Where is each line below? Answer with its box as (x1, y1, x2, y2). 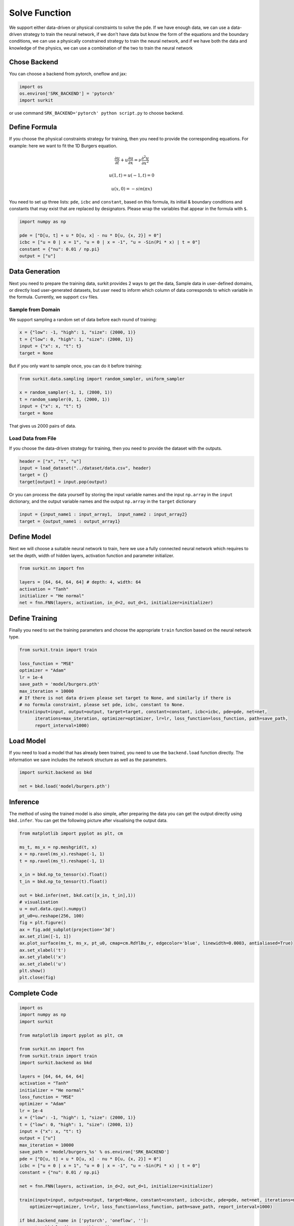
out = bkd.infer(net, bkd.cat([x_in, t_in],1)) (19, 893, 136, 898)
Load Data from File (9, 435, 56, 442)
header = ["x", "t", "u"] (19, 459, 82, 464)
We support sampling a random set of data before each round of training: (9, 316, 157, 322)
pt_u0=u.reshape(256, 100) (19, 913, 84, 919)
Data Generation (9, 267, 60, 276)
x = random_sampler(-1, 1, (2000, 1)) (19, 390, 113, 395)
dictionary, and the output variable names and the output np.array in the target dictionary (9, 498, 196, 505)
